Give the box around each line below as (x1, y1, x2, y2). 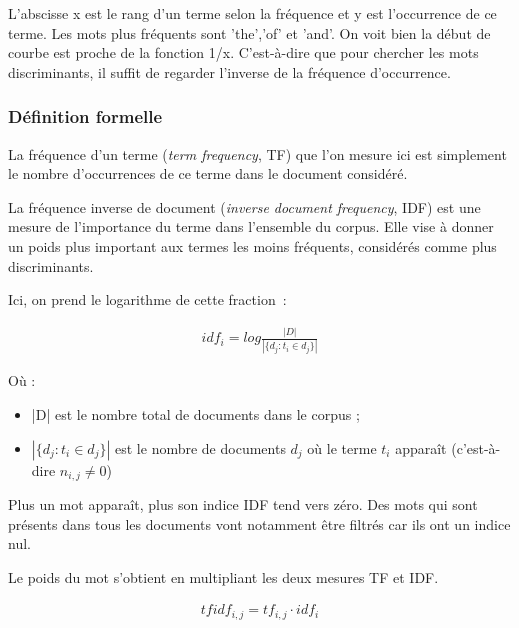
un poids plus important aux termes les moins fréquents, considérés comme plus (8, 235, 497, 256)
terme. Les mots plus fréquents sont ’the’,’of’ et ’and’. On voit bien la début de (8, 22, 491, 43)
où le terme (307, 437, 377, 458)
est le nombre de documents (115, 437, 286, 458)
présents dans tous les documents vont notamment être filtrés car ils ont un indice (8, 513, 511, 534)
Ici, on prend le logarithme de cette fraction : (8, 289, 287, 310)
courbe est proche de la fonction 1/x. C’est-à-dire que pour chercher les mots (8, 42, 479, 63)
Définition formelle (8, 104, 163, 129)
